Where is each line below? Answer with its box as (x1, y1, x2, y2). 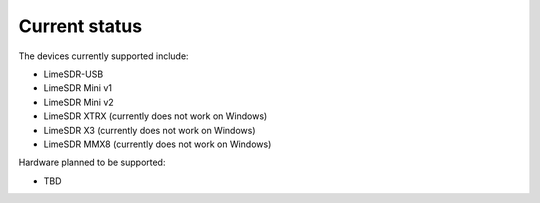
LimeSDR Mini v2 (43, 96, 114, 108)
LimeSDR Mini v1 (43, 82, 112, 94)
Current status (18, 15, 143, 37)
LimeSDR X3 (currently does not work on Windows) (43, 124, 256, 136)
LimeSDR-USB (43, 68, 104, 80)
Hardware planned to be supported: (18, 156, 166, 169)
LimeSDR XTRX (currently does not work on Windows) (43, 110, 268, 122)
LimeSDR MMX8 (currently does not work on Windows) (43, 138, 272, 150)
